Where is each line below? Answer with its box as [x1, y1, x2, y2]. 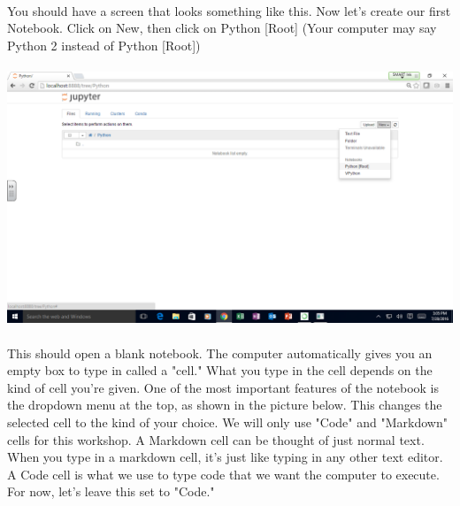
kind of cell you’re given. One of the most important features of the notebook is [7, 378, 440, 396]
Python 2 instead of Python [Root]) [7, 35, 201, 54]
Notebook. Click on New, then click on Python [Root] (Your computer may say [7, 19, 437, 37]
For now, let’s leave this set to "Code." [7, 482, 215, 501]
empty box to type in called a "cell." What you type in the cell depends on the [7, 361, 433, 379]
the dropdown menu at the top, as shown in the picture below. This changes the [7, 395, 442, 414]
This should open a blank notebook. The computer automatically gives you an [7, 343, 433, 362]
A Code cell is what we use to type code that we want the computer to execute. [7, 464, 440, 483]
